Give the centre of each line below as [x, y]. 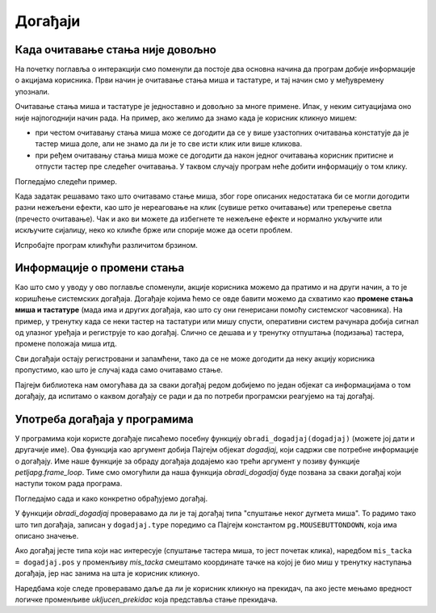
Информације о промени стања [100, 268]
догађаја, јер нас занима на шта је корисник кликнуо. [107, 573]
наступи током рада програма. [69, 484]
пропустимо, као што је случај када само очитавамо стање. [119, 370]
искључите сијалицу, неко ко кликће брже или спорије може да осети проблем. [154, 230]
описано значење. [47, 535]
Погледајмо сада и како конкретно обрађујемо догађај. [111, 498]
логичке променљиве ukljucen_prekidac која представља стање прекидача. [146, 599]
